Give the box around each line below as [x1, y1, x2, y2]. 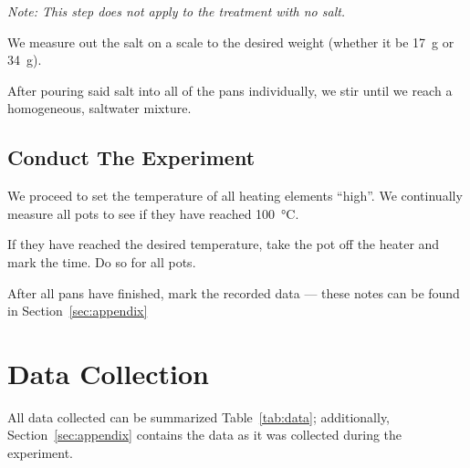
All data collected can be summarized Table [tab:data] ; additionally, [7, 407, 391, 426]
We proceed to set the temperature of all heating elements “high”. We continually [7, 186, 463, 205]
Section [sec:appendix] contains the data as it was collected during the [7, 425, 402, 444]
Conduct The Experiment [7, 143, 256, 172]
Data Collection [7, 354, 209, 391]
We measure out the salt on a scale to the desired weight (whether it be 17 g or [7, 32, 454, 51]
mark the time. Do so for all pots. [7, 252, 196, 271]
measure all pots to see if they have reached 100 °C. [7, 203, 299, 223]
